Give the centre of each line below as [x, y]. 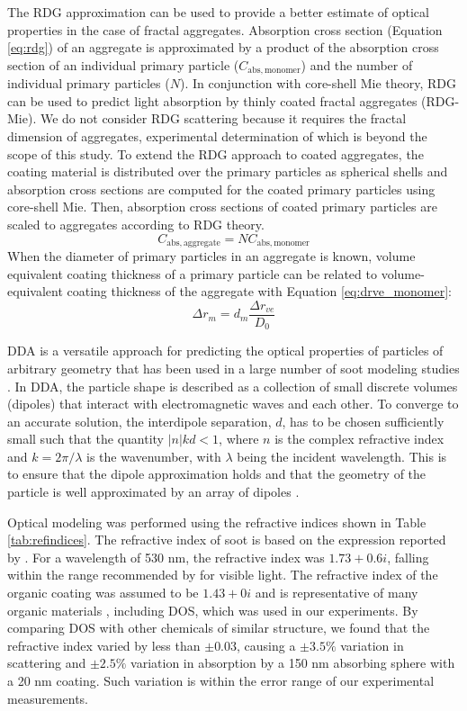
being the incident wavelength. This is [342, 456]
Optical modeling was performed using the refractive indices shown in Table [217, 522]
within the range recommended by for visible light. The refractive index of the [223, 575]
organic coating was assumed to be [103, 593]
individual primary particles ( [89, 83]
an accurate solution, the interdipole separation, [139, 421]
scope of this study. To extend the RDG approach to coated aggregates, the [216, 153]
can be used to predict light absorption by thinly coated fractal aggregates [212, 100]
